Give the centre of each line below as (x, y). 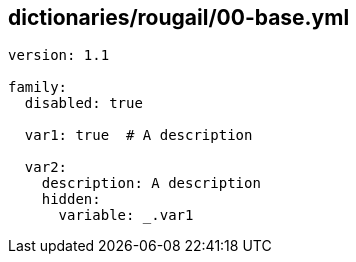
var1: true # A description (138, 135)
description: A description (151, 183)
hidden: (71, 199)
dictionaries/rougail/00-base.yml (179, 17)
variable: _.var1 (126, 215)
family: (38, 87)
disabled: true (83, 103)
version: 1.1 (59, 55)
